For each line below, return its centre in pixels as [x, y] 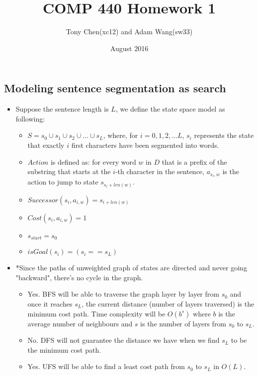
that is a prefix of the [194, 161]
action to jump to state [63, 182]
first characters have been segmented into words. [145, 145]
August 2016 [129, 48]
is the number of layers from [183, 323]
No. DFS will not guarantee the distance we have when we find [124, 340]
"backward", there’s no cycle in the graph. [79, 277]
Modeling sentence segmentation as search [115, 88]
